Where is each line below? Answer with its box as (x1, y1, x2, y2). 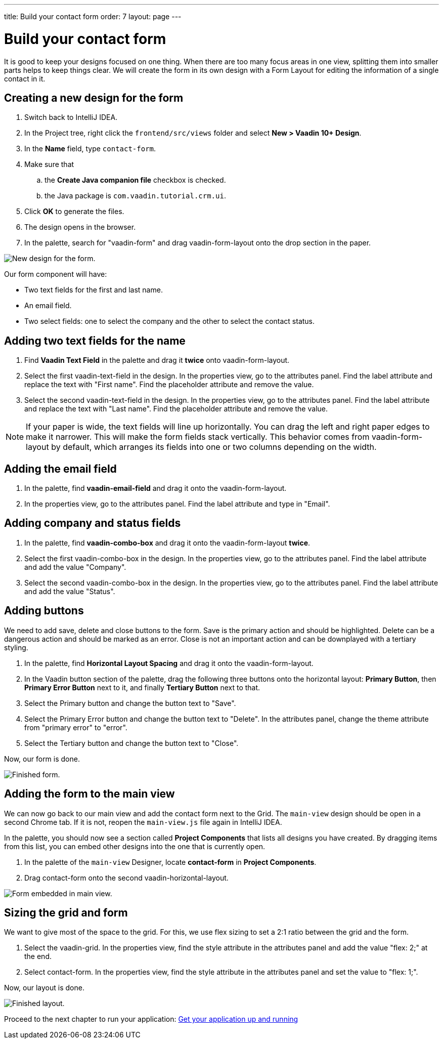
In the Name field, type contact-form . (24, 144, 156, 153)
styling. (4, 643, 28, 652)
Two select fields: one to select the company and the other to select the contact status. (24, 317, 315, 326)
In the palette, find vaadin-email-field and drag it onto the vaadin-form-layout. (24, 484, 287, 493)
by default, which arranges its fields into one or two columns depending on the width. (51, 442, 377, 452)
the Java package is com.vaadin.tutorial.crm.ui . (45, 191, 226, 200)
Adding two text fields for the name (4, 334, 186, 347)
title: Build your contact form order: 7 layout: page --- (4, 12, 182, 21)
